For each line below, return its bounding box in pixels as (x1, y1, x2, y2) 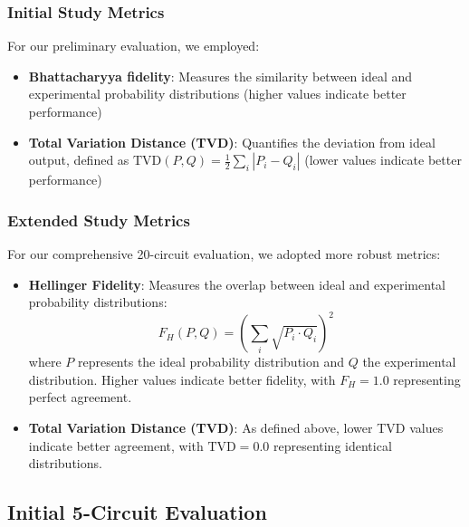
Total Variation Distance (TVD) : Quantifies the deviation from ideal (28, 132, 435, 151)
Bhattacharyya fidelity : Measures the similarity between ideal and (28, 66, 413, 85)
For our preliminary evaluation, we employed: (7, 36, 260, 55)
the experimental (362, 352, 456, 371)
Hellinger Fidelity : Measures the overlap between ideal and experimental (28, 274, 445, 293)
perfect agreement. (28, 388, 132, 407)
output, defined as (28, 150, 129, 169)
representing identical (273, 436, 392, 455)
